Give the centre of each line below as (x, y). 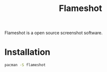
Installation (27, 52)
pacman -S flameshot (25, 65)
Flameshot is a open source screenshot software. (54, 33)
